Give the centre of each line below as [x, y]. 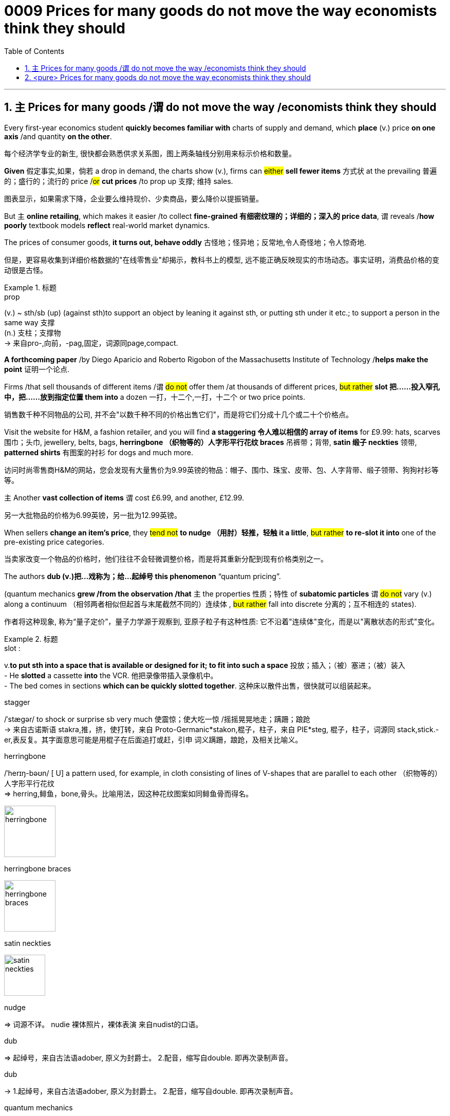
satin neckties [28, 943]
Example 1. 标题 [30, 287]
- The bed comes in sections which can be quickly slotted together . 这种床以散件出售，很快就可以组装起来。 [190, 685]
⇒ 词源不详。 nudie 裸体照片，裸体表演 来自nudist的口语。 [104, 1024]
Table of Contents [34, 51]
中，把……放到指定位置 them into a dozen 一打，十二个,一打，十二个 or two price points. [155, 397]
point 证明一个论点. [37, 369]
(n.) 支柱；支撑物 [33, 332]
